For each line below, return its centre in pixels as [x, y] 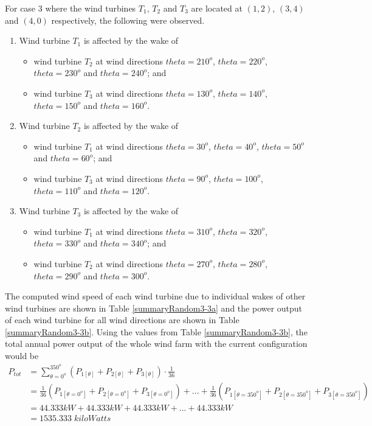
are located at [217, 8]
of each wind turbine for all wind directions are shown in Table [122, 320]
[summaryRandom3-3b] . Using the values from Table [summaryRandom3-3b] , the [156, 331]
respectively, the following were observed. [128, 20]
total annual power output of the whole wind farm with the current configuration [156, 344]
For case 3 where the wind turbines [71, 8]
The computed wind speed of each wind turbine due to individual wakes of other [155, 296]
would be [22, 356]
